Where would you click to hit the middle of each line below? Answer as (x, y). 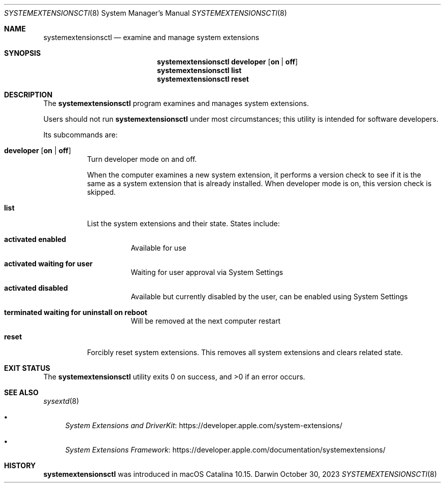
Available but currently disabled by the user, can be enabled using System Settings (269, 297)
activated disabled (36, 288)
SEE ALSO (21, 392)
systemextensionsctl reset (203, 79)
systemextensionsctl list (199, 70)
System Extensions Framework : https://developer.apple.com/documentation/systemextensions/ (225, 450)
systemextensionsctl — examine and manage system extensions (151, 37)
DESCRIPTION (28, 95)
